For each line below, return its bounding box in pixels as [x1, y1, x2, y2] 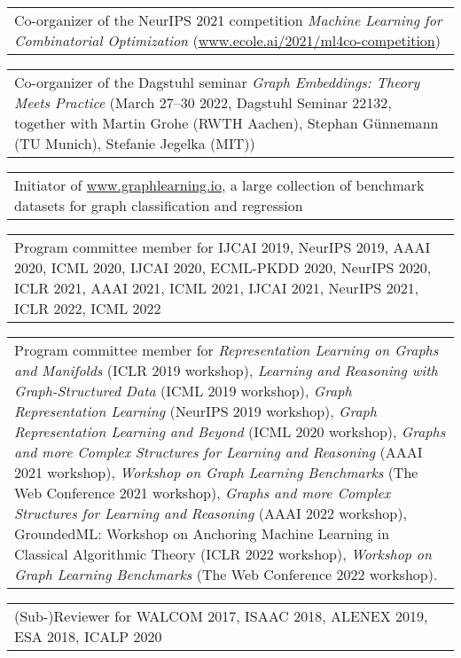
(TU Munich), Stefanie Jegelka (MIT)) [14, 133, 255, 153]
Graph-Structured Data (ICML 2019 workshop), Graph [14, 380, 352, 401]
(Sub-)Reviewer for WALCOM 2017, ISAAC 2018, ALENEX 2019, [14, 606, 428, 626]
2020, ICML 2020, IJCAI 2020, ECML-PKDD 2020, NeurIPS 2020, [14, 257, 432, 278]
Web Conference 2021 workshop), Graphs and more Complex [14, 482, 391, 503]
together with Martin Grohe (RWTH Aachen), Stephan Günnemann [14, 113, 439, 133]
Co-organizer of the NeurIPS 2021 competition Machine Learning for [14, 10, 442, 30]
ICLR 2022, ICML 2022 [14, 298, 161, 318]
